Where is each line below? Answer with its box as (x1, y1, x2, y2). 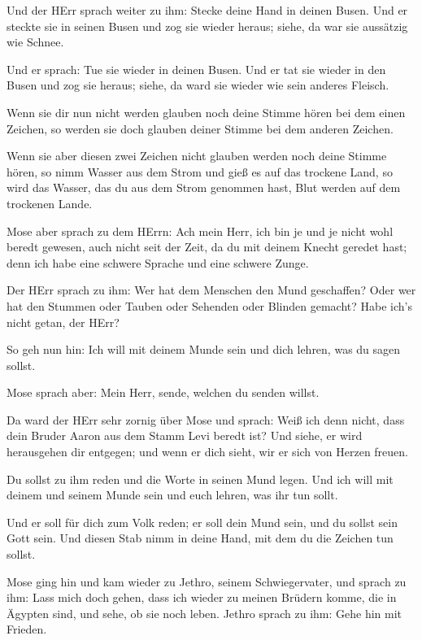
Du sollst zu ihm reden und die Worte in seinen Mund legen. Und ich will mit (7, 470, 394, 487)
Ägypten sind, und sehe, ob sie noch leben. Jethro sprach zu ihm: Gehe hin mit (7, 604, 402, 621)
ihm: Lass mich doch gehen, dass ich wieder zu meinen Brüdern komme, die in (7, 589, 397, 606)
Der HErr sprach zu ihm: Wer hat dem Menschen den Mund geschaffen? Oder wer (7, 281, 416, 298)
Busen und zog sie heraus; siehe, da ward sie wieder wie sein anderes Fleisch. (7, 76, 389, 94)
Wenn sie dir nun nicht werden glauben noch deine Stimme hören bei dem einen (7, 103, 406, 120)
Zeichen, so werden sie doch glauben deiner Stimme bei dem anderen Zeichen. (7, 120, 394, 137)
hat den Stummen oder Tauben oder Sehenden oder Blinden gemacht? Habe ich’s (7, 297, 412, 314)
